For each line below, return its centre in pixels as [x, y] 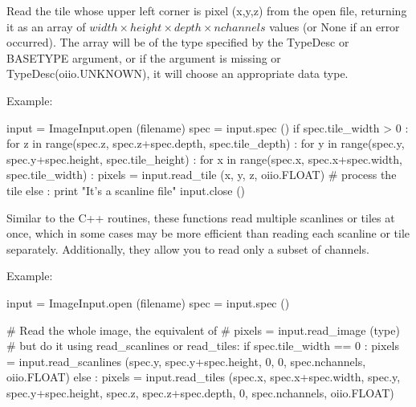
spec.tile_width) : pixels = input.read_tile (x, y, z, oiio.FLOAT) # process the [202, 175]
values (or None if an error [334, 26]
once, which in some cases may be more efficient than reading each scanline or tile [208, 233]
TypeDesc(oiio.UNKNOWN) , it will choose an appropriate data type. [177, 73]
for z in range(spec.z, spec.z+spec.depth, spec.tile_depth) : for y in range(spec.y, [206, 143]
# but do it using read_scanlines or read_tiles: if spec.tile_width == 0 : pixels [203, 346]
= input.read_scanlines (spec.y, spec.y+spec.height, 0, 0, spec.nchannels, [186, 361]
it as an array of [46, 26]
